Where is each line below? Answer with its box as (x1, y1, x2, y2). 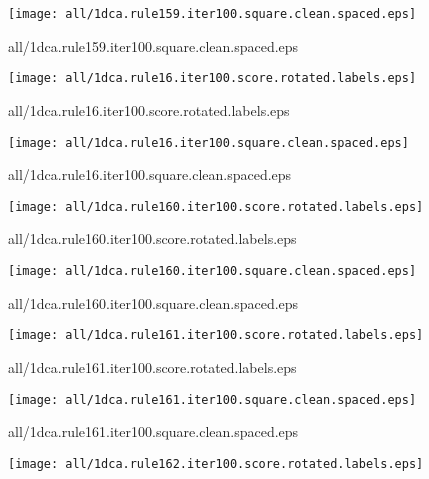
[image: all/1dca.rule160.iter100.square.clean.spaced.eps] (8, 264, 417, 278)
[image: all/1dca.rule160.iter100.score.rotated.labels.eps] (8, 199, 424, 214)
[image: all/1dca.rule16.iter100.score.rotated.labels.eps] (8, 71, 417, 86)
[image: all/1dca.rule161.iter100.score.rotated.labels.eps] (8, 328, 424, 343)
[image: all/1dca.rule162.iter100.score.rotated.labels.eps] (8, 456, 424, 471)
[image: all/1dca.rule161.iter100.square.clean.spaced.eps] (8, 392, 417, 407)
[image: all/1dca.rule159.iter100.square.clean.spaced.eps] (8, 7, 417, 21)
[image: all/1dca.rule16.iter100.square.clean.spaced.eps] (8, 135, 409, 150)
